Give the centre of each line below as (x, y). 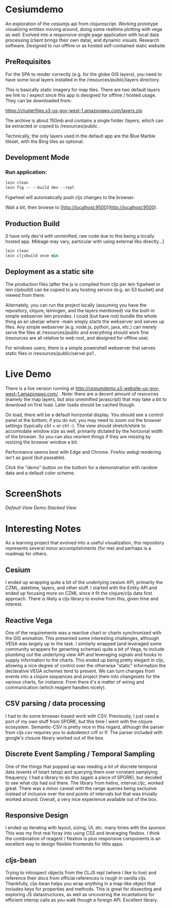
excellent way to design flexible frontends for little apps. (65, 844)
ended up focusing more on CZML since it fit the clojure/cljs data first (79, 593)
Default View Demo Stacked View (41, 508)
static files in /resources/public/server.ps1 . (51, 353)
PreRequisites (28, 62)
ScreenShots (33, 494)
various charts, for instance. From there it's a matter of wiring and (75, 682)
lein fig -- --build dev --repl (40, 188)
